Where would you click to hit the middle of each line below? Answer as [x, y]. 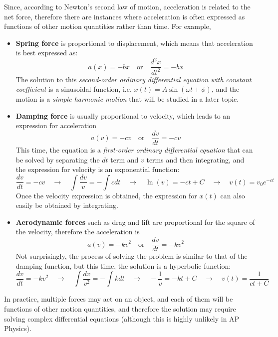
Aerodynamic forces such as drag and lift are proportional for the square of [135, 222]
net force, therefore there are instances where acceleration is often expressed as [125, 16]
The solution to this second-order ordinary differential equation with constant [134, 79]
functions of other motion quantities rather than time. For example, [108, 26]
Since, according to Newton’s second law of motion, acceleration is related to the [127, 6]
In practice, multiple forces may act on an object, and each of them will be [119, 299]
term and [125, 159]
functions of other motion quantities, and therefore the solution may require [120, 308]
